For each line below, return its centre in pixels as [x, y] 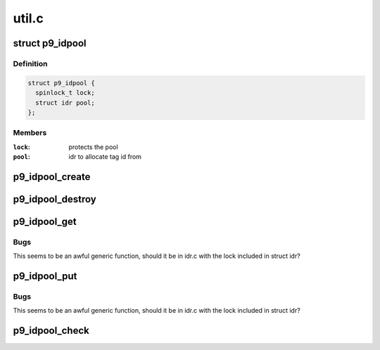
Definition [30, 63]
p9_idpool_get [45, 221]
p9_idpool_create [52, 177]
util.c [28, 18]
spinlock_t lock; [65, 93]
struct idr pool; [65, 103]
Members [30, 133]
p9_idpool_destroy [55, 199]
